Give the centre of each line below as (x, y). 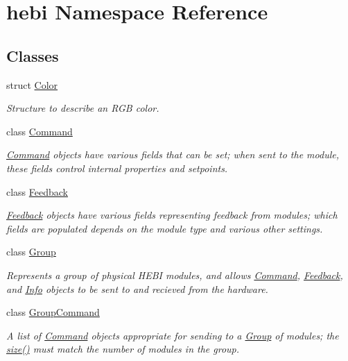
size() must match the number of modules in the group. (123, 349)
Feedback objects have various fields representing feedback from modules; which (172, 215)
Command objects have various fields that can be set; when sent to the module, (173, 154)
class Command (40, 131)
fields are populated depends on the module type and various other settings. (165, 228)
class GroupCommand (53, 312)
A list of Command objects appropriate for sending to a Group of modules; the (173, 335)
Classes (33, 55)
